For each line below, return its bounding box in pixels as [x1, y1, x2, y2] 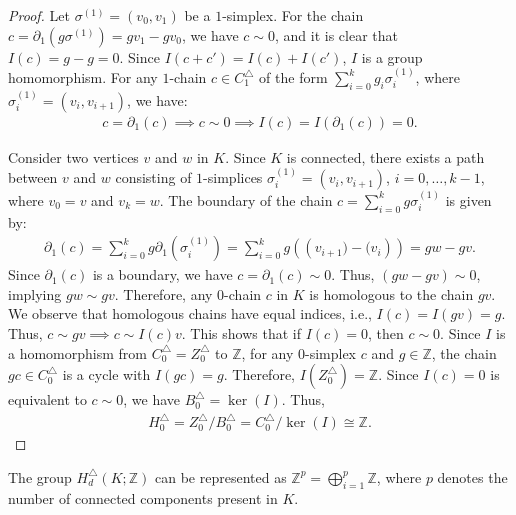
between [8, 167, 58, 188]
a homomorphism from [8, 342, 147, 363]
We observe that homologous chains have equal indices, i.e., [8, 303, 372, 324]
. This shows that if [181, 323, 301, 344]
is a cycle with [62, 364, 151, 385]
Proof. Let [8, 5, 70, 25]
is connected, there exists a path [286, 146, 485, 167]
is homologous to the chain [309, 283, 474, 304]
